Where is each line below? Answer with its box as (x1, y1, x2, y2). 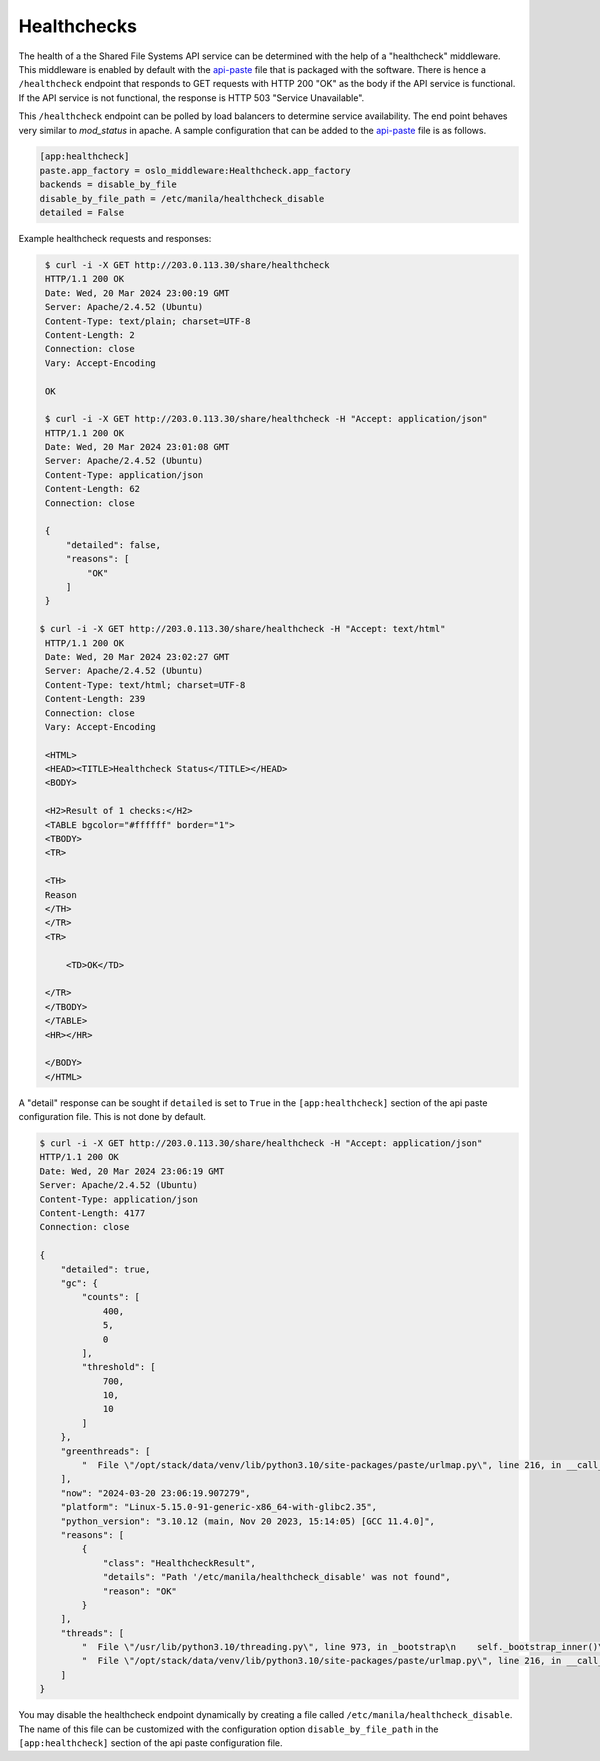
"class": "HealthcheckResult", (102, 1557, 257, 1569)
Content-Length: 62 (45, 483, 140, 495)
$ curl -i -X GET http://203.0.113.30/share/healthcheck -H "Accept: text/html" (39, 623, 446, 635)
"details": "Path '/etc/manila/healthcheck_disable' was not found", (102, 1571, 452, 1583)
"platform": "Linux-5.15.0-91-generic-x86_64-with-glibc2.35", (60, 1501, 378, 1513)
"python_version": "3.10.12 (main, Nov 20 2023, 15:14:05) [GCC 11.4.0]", (60, 1515, 435, 1527)
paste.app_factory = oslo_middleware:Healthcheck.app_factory (39, 165, 351, 176)
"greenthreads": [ (60, 1445, 151, 1457)
